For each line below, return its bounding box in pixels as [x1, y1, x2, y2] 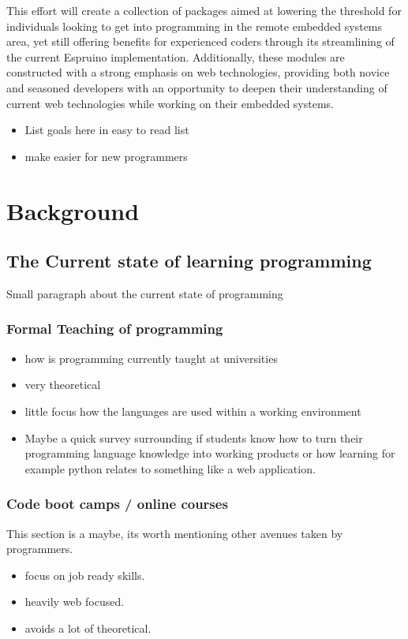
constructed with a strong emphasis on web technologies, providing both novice [6, 64, 390, 80]
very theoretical [24, 376, 101, 393]
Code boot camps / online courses [6, 494, 228, 514]
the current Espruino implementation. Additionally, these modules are [6, 48, 345, 65]
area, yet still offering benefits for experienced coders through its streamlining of [6, 33, 395, 50]
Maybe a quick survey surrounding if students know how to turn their [24, 429, 363, 446]
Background [6, 194, 140, 226]
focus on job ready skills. [24, 566, 145, 583]
